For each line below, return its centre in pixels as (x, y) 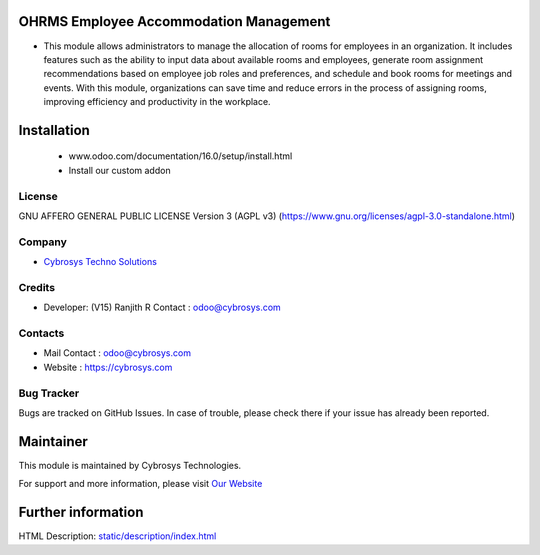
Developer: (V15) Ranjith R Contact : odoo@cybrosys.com (162, 307)
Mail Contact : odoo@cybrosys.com (117, 353)
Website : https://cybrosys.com (108, 367)
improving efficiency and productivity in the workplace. (157, 102)
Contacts (41, 333)
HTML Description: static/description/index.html (117, 536)
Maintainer (53, 441)
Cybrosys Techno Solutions (100, 262)
